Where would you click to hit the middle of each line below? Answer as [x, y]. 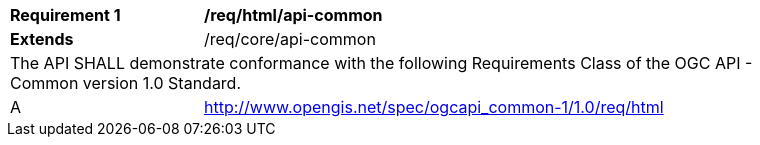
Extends [42, 39]
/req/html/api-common [293, 15]
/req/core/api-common [290, 39]
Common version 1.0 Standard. [126, 83]
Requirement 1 [65, 15]
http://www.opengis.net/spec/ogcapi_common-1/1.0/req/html [434, 107]
